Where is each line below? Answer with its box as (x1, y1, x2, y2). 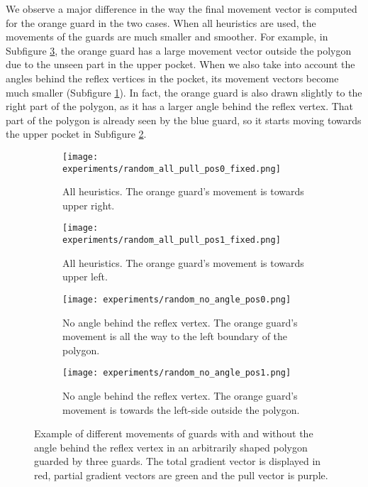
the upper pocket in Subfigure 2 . (6, 126, 147, 141)
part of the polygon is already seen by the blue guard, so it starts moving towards (6, 112, 362, 127)
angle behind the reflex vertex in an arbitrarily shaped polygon (34, 439, 308, 454)
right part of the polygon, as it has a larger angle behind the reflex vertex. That (6, 99, 354, 114)
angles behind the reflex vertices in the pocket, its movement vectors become (6, 70, 339, 85)
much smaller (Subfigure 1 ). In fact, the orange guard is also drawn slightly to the (6, 84, 362, 99)
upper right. (62, 197, 115, 212)
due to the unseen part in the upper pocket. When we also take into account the (6, 57, 355, 72)
